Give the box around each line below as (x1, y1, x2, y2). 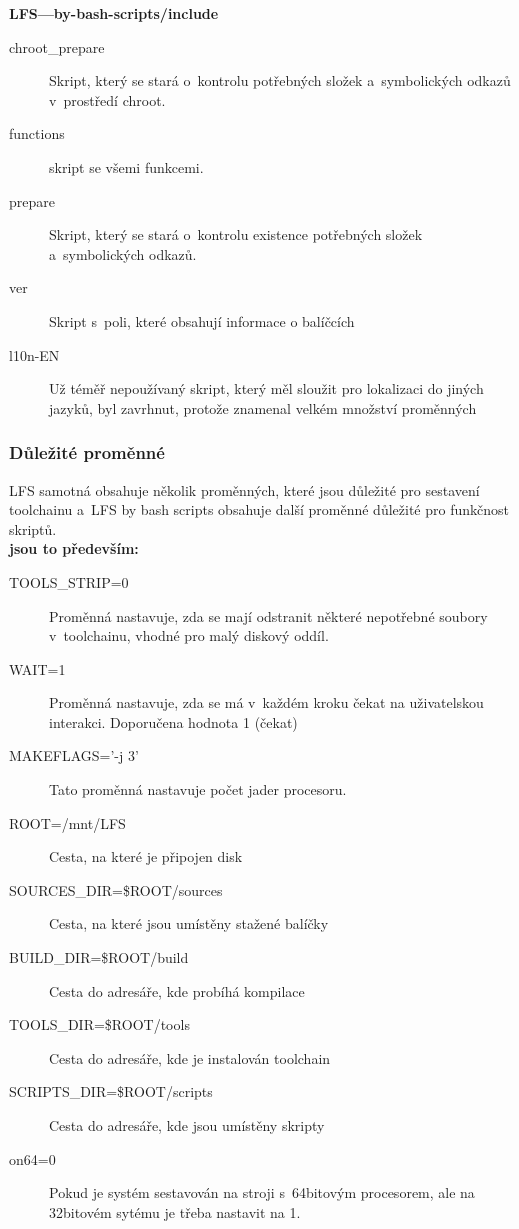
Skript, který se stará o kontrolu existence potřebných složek (49, 224, 423, 245)
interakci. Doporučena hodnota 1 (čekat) (49, 711, 298, 732)
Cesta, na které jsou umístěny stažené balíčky (49, 913, 329, 934)
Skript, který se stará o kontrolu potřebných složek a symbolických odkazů (49, 70, 511, 91)
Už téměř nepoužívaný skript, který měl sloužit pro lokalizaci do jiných (49, 378, 484, 399)
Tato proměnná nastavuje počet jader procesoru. (49, 779, 347, 800)
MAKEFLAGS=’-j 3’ (9, 745, 139, 766)
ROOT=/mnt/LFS (9, 812, 126, 833)
